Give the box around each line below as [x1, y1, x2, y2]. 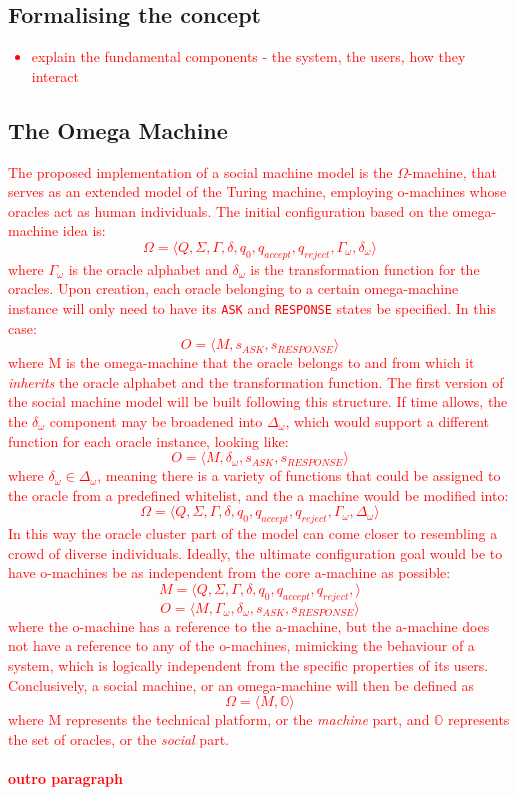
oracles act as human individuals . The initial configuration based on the [8, 200, 448, 221]
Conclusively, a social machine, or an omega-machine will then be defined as [8, 674, 475, 695]
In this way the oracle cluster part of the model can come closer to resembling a [8, 523, 498, 544]
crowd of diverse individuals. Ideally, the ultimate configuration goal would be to [8, 542, 503, 563]
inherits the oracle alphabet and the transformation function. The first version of [8, 371, 504, 392]
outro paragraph [8, 767, 123, 788]
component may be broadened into [49, 410, 263, 431]
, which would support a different [285, 410, 490, 431]
